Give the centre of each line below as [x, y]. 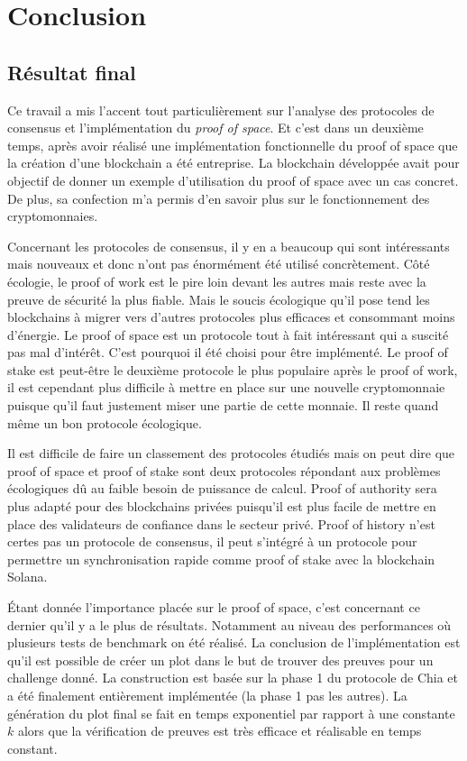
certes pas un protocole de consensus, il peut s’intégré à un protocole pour [212, 541]
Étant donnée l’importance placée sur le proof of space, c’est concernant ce [214, 607]
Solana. [27, 577]
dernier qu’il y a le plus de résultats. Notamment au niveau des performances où [229, 624]
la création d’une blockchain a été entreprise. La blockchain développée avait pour [233, 163]
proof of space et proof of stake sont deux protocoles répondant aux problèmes [224, 470]
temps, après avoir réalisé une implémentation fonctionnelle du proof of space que [233, 145]
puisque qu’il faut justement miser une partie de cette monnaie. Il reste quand [223, 405]
